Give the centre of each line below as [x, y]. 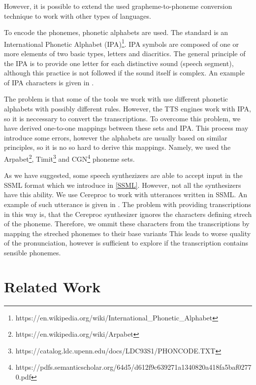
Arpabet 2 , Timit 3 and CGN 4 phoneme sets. [69, 158]
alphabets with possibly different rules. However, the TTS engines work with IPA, [128, 108]
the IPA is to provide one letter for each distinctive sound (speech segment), [119, 63]
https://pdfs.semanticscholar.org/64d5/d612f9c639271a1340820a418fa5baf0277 [133, 367]
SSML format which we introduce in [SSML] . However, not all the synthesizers [123, 185]
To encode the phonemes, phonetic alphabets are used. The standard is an [116, 32]
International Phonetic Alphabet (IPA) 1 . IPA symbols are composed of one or [121, 43]
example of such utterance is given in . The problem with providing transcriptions [128, 204]
